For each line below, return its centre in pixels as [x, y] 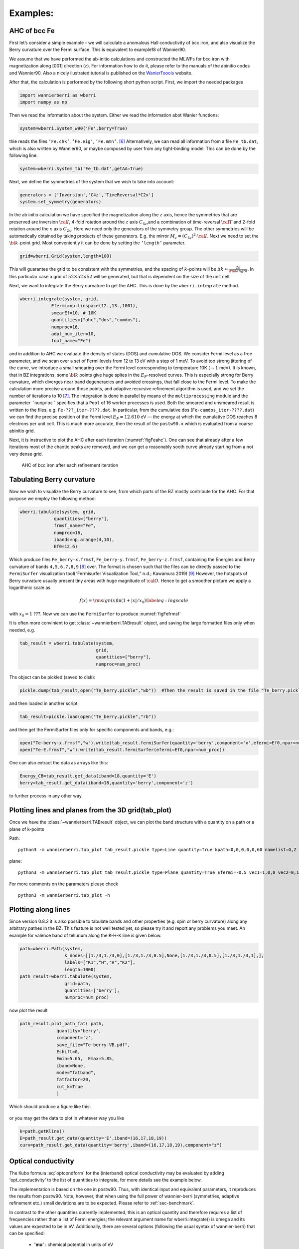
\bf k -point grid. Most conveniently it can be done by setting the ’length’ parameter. [97, 243]
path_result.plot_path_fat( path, [62, 1024]
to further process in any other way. [46, 796]
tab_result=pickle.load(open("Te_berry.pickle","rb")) [88, 716]
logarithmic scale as [30, 588]
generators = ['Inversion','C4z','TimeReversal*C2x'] [87, 195]
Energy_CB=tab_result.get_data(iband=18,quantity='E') [88, 776]
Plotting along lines [40, 909]
